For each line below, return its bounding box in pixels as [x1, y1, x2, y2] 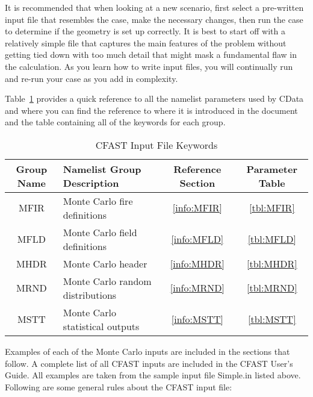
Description [63, 175, 119, 190]
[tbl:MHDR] [247, 256, 297, 270]
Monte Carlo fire [63, 193, 133, 208]
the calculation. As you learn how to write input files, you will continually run [5, 60, 293, 72]
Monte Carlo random [63, 274, 152, 288]
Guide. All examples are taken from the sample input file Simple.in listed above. [5, 369, 301, 381]
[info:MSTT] [171, 312, 223, 327]
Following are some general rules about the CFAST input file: [5, 380, 232, 393]
